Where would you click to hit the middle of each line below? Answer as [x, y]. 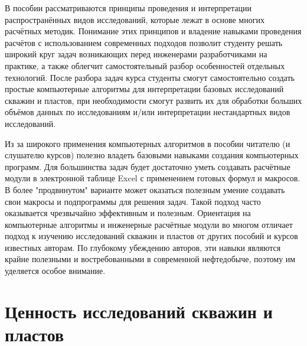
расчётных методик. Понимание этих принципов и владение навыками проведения [153, 31]
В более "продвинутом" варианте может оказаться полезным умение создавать [145, 189]
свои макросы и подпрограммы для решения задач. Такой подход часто [133, 201]
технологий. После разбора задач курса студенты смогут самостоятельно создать [150, 77]
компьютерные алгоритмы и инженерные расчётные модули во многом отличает [149, 224]
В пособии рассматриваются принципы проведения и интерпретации [128, 8]
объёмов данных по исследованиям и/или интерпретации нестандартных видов [148, 112]
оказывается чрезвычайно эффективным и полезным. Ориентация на [128, 213]
